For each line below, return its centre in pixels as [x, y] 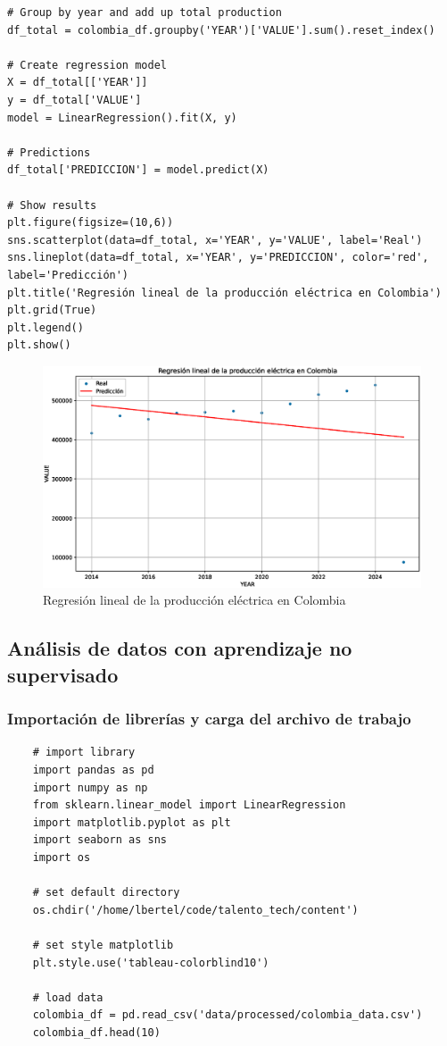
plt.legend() [46, 327]
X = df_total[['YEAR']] [78, 83]
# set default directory [106, 893]
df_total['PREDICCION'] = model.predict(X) [138, 170]
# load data [68, 997]
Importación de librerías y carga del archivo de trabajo [209, 719]
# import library [84, 753]
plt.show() [39, 345]
